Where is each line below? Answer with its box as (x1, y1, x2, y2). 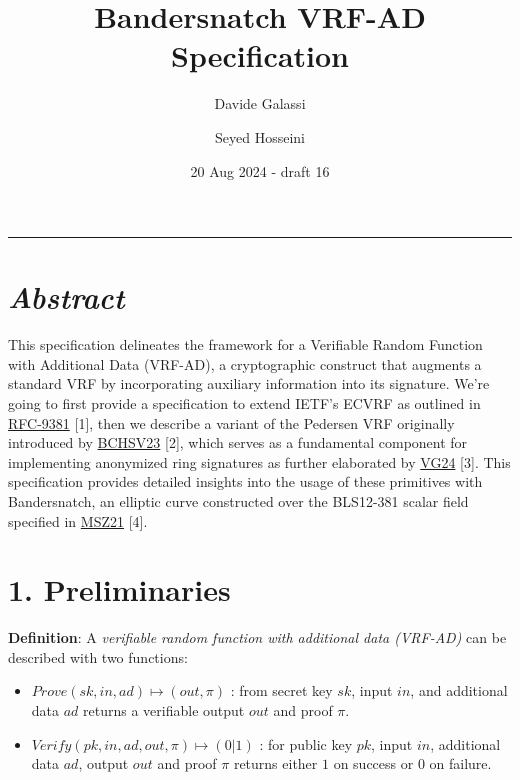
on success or (333, 753, 414, 774)
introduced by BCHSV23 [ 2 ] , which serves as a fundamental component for (8, 432, 468, 453)
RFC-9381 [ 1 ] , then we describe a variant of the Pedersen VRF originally (8, 412, 455, 433)
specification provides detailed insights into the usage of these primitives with (8, 471, 483, 492)
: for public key (259, 733, 353, 754)
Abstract (8, 276, 125, 318)
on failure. (429, 753, 492, 774)
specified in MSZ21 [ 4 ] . (8, 510, 148, 531)
